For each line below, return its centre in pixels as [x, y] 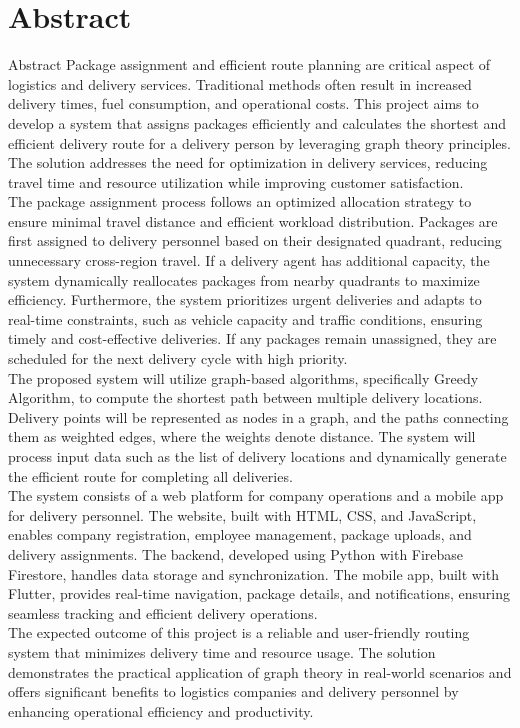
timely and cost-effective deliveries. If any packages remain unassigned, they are [252, 338]
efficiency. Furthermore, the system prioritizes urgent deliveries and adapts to [245, 299]
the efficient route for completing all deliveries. [150, 475]
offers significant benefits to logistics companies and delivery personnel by [233, 691]
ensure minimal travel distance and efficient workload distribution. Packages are [253, 220]
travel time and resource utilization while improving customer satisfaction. [236, 181]
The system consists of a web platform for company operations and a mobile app [256, 495]
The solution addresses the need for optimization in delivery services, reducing [248, 162]
